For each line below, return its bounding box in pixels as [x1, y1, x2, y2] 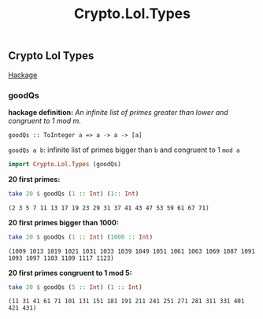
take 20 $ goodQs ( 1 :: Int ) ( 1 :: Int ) [8, 190, 139, 198]
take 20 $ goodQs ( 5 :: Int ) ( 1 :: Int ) [8, 283, 143, 291]
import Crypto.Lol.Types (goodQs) [8, 160, 122, 168]
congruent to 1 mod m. [8, 116, 81, 125]
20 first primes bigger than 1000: [8, 217, 120, 227]
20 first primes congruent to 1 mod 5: [8, 268, 132, 277]
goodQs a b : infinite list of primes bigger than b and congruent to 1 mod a [8, 145, 240, 154]
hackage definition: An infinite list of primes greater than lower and [8, 107, 228, 117]
